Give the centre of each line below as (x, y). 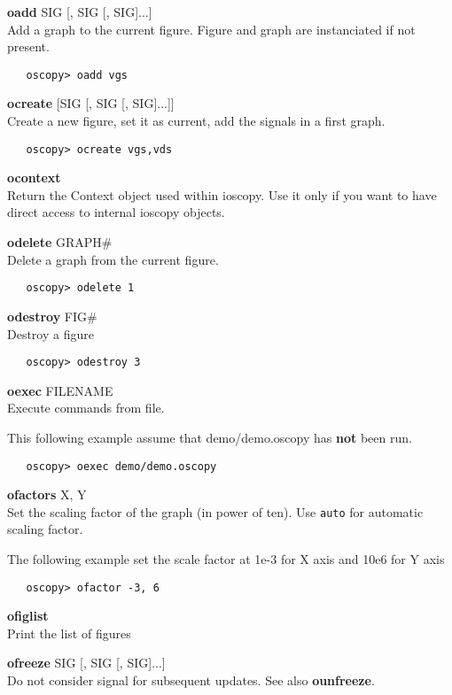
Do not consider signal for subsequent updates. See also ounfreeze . (191, 680)
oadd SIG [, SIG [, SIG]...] (80, 12)
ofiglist (28, 616)
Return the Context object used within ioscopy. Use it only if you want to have (222, 194)
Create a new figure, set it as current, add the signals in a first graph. (196, 121)
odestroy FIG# (52, 316)
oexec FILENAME (60, 390)
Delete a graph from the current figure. (113, 259)
